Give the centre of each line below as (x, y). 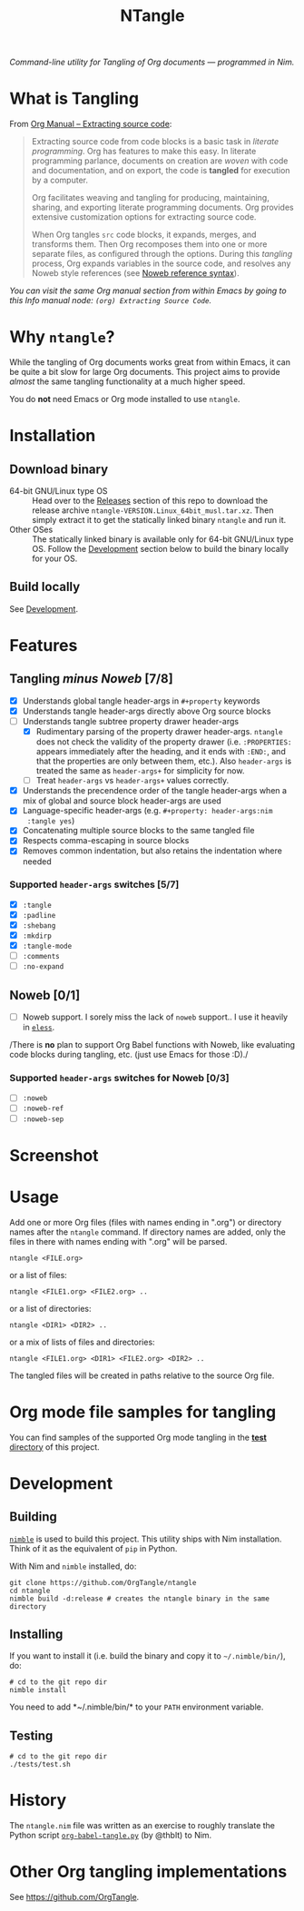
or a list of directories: (50, 1308)
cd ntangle (30, 1591)
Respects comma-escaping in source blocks (106, 841)
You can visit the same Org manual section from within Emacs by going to (148, 291)
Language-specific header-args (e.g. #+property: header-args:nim (147, 811)
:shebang (39, 926)
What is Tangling (74, 99)
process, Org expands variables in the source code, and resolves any (161, 263)
